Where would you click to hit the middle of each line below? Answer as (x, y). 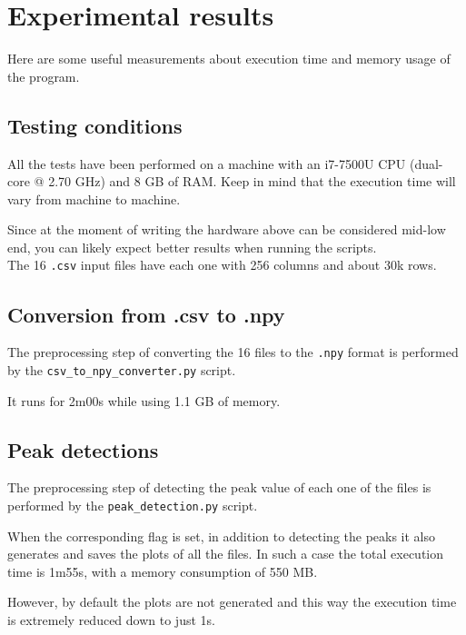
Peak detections (83, 449)
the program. (44, 76)
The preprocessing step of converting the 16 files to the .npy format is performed (233, 352)
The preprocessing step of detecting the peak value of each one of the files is (219, 487)
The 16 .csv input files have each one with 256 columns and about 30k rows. (222, 265)
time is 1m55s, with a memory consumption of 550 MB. (163, 571)
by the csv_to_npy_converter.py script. (122, 370)
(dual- (426, 163)
